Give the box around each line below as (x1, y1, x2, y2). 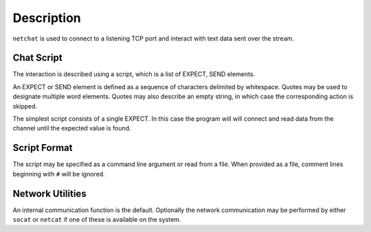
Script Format (12, 142, 73, 154)
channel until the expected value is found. (12, 124, 131, 132)
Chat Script (12, 52, 63, 64)
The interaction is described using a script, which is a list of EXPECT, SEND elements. (12, 70, 256, 78)
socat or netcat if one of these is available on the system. (12, 216, 181, 223)
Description (12, 10, 82, 25)
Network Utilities (12, 187, 87, 199)
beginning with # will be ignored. (12, 170, 106, 178)
